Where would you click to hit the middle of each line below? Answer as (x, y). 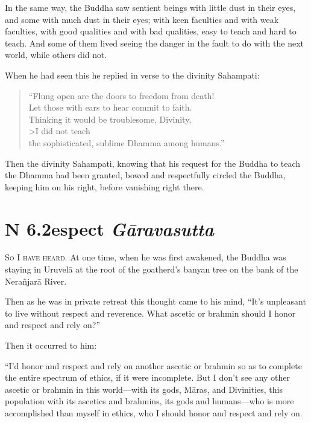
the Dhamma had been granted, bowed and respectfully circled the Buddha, (145, 175)
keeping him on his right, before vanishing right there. (105, 186)
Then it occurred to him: (51, 345)
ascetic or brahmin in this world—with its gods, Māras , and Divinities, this (144, 389)
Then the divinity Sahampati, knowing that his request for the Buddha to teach (153, 163)
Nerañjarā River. (36, 281)
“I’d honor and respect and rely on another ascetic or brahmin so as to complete (153, 365)
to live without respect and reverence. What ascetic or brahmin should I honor (150, 313)
